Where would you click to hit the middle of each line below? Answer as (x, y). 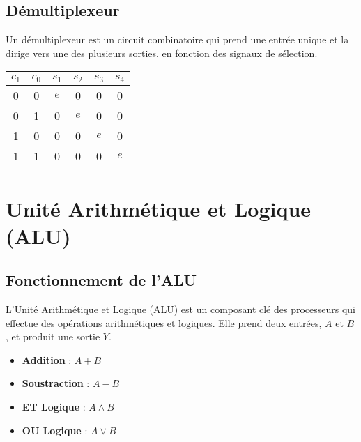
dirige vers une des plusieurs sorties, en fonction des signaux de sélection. (162, 53)
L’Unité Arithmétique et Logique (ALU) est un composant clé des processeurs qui (181, 309)
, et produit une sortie (53, 336)
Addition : (47, 359)
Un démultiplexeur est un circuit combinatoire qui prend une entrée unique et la (177, 39)
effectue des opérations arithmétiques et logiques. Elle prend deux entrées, (164, 322)
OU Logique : (55, 430)
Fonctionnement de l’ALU (101, 280)
